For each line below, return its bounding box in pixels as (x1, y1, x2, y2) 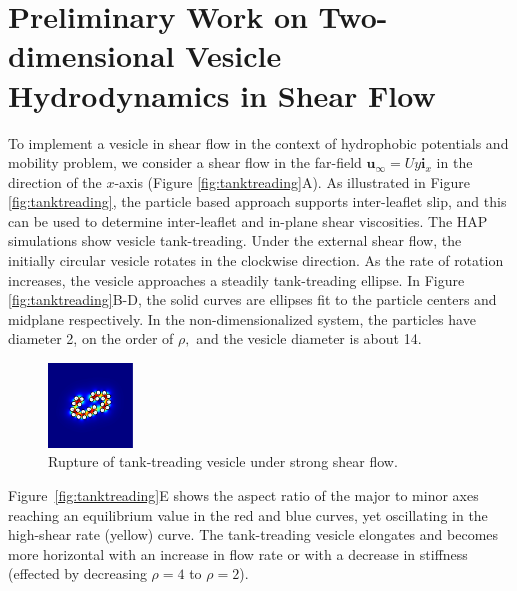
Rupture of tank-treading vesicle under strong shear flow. (48, 451, 398, 472)
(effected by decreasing (8, 563, 147, 584)
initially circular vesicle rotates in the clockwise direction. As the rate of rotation (8, 250, 504, 271)
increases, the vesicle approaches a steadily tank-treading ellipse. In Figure (8, 269, 465, 290)
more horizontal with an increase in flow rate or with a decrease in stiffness (8, 543, 468, 564)
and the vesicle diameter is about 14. (196, 328, 422, 349)
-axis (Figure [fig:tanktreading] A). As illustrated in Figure (114, 171, 470, 192)
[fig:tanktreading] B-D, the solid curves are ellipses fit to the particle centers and (8, 289, 497, 310)
